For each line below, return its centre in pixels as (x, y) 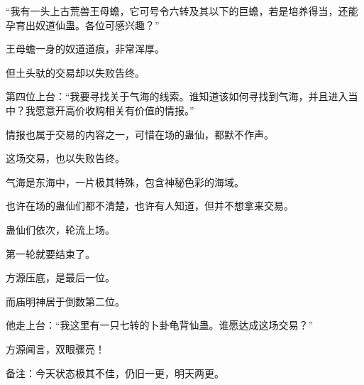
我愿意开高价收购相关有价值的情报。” (110, 110)
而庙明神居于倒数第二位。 (65, 301)
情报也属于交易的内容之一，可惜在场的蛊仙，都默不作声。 (140, 134)
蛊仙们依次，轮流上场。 (60, 229)
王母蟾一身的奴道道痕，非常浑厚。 (85, 49)
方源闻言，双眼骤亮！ (55, 348)
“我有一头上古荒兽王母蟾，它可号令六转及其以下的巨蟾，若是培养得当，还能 (182, 11)
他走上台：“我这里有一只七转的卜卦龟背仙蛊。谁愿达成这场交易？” (160, 325)
